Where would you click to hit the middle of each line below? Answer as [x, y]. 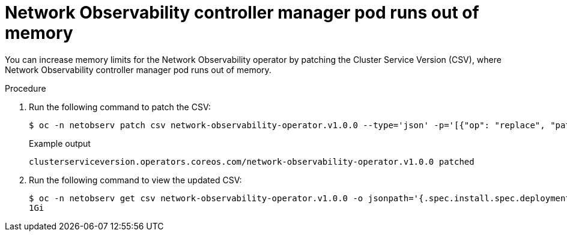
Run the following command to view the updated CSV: [135, 180]
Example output [60, 143]
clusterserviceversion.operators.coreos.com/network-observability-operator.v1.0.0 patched [252, 161]
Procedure [26, 88]
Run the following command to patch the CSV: [120, 107]
